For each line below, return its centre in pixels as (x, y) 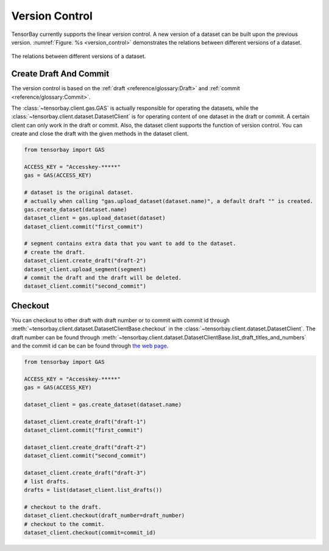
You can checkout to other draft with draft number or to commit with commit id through (120, 320)
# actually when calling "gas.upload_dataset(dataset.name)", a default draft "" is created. (169, 201)
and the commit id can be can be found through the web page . (90, 346)
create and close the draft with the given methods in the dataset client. (100, 133)
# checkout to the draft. (63, 507)
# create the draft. (55, 252)
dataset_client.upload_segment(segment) (85, 269)
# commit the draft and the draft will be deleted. (103, 278)
